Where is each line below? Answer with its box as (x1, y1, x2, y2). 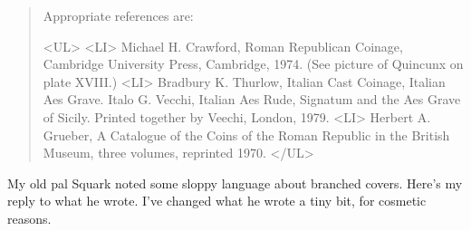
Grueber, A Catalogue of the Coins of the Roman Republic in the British (43, 125, 450, 144)
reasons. (7, 208, 52, 227)
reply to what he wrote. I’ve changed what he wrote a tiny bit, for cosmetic (7, 191, 427, 210)
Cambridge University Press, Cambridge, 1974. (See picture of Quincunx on (43, 54, 464, 73)
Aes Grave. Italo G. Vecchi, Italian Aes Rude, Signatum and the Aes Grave (43, 90, 461, 109)
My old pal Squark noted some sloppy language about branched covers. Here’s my (7, 173, 463, 192)
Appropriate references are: (43, 6, 194, 24)
